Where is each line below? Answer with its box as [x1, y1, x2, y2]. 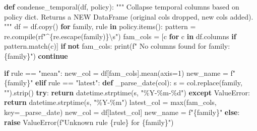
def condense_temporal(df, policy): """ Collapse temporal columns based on [4, 2, 239, 12]
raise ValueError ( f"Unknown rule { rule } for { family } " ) [4, 116, 174, 127]
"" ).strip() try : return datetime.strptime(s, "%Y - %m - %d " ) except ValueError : [4, 87, 250, 97]
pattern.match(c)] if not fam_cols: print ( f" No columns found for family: [4, 41, 230, 51]
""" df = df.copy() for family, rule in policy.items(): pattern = [4, 21, 196, 32]
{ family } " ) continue [4, 50, 68, 61]
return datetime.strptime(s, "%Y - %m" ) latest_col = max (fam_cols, [4, 97, 217, 107]
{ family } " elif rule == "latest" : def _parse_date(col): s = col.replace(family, [4, 77, 242, 88]
